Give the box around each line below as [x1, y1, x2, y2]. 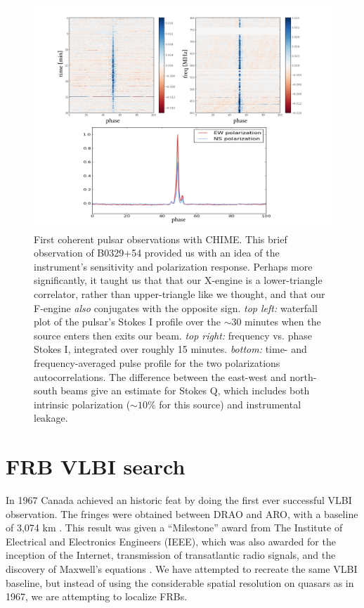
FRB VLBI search [6, 452, 186, 481]
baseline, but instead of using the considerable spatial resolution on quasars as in [6, 575, 354, 590]
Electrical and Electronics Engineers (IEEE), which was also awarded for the [6, 533, 336, 548]
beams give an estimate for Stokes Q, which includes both [60, 383, 310, 398]
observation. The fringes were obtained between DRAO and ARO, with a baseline [6, 506, 358, 521]
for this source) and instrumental [159, 396, 301, 411]
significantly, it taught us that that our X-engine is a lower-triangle [34, 273, 323, 287]
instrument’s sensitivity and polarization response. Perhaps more [34, 259, 313, 273]
